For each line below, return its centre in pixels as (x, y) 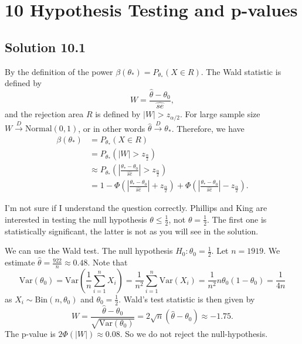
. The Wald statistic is (241, 71)
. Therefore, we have (208, 128)
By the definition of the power (59, 71)
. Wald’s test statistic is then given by (187, 299)
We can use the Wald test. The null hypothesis (89, 251)
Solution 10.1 (45, 47)
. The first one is (237, 219)
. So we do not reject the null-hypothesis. (194, 334)
